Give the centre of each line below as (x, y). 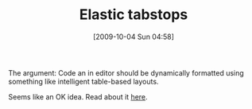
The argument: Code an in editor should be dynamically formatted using (126, 72)
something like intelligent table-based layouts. (83, 81)
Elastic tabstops (134, 15)
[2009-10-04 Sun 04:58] (134, 37)
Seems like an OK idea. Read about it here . (78, 96)
